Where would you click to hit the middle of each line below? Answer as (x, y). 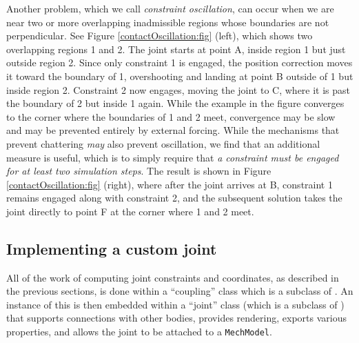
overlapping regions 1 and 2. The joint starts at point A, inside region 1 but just (176, 49)
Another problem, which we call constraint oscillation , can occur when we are (170, 8)
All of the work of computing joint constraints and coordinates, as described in (173, 277)
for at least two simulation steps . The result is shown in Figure (139, 171)
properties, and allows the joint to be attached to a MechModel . (139, 332)
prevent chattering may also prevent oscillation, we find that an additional (163, 143)
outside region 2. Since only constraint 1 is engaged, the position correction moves (179, 62)
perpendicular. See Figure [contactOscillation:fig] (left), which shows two (160, 36)
